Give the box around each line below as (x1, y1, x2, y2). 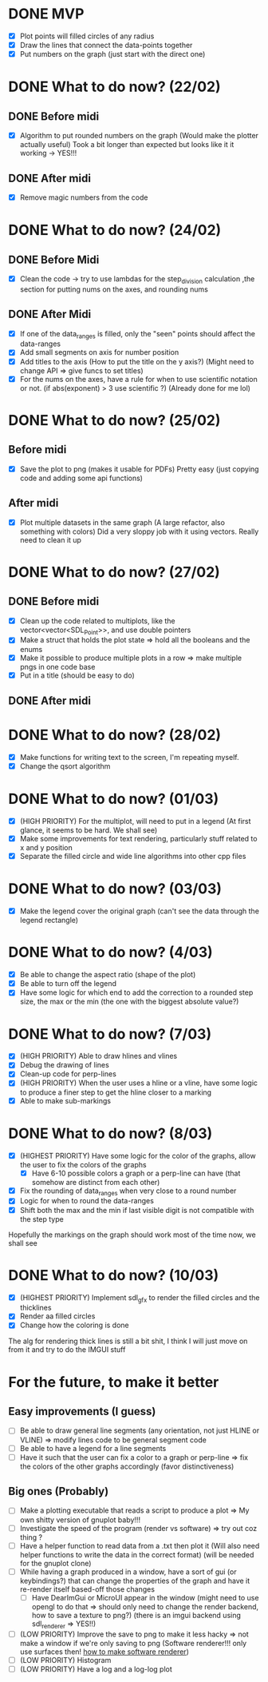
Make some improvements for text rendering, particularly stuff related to (19, 834, 258, 844)
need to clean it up (19, 535, 82, 544)
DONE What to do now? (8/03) (8, 1124, 213, 1143)
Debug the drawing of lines (19, 1060, 109, 1070)
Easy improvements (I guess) (8, 1405, 156, 1418)
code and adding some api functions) (19, 473, 144, 483)
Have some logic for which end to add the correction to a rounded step (19, 988, 254, 997)
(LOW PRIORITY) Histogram (19, 1655, 112, 1664)
